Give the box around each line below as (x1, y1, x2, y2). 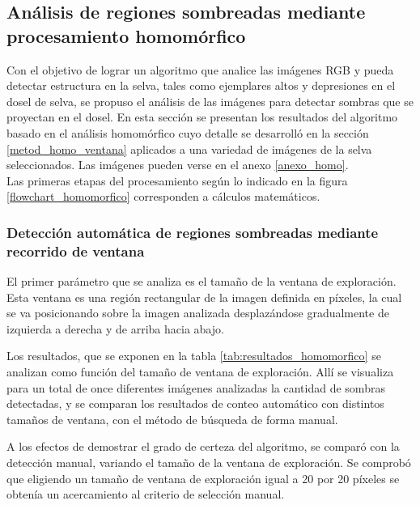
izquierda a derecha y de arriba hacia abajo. (6, 320, 224, 337)
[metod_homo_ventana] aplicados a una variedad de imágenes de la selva (6, 140, 372, 157)
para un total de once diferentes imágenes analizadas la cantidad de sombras (6, 379, 385, 396)
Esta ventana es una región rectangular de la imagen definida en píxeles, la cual (6, 288, 402, 305)
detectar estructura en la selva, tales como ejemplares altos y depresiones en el (6, 77, 396, 94)
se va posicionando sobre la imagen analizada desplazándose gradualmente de (6, 304, 389, 321)
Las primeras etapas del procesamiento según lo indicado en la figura (6, 172, 348, 189)
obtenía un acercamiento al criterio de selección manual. (6, 486, 285, 503)
